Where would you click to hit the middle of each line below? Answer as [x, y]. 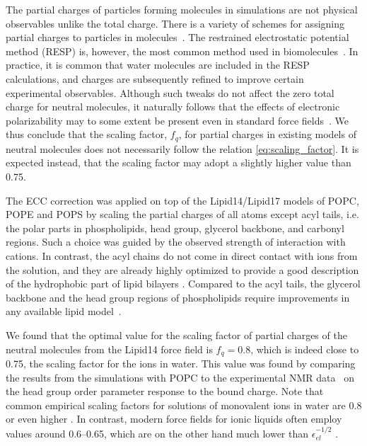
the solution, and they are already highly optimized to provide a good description [182, 269]
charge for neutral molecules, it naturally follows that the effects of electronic [173, 107]
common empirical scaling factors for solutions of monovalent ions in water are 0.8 [184, 405]
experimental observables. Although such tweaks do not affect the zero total [170, 92]
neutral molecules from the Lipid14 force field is [109, 349]
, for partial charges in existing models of [267, 134]
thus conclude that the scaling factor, [87, 134]
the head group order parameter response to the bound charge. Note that [165, 391]
